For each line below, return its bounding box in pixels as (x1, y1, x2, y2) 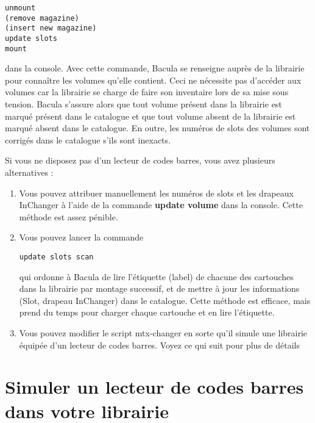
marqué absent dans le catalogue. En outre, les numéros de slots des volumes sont (5, 121, 310, 134)
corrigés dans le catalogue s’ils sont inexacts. (5, 133, 171, 146)
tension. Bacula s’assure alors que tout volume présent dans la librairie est (5, 98, 282, 110)
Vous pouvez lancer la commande (19, 231, 144, 244)
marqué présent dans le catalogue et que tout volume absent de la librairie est (5, 109, 296, 122)
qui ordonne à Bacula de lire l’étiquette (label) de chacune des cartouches (19, 270, 294, 283)
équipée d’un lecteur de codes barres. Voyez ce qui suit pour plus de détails (19, 338, 300, 351)
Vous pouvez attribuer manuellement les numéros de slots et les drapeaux (19, 186, 294, 199)
